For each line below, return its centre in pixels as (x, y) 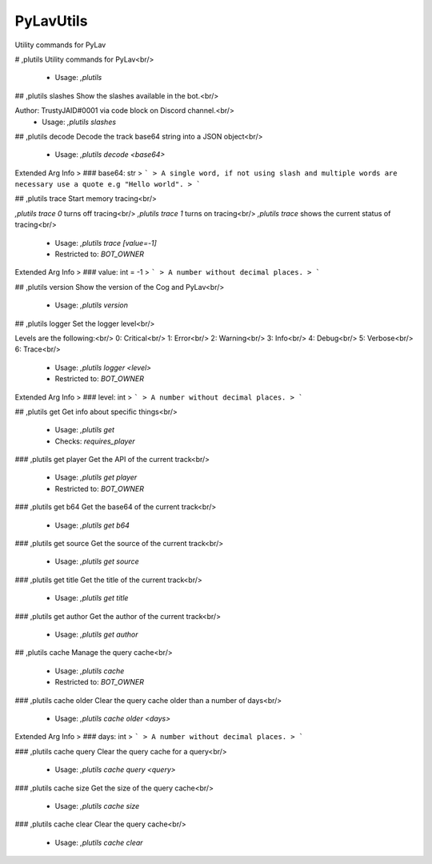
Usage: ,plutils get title (92, 598)
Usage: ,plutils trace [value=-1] (106, 243)
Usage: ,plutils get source (97, 561)
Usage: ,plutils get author (96, 634)
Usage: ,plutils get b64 (92, 525)
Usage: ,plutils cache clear (99, 842)
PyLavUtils (51, 21)
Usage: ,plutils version (91, 305)
